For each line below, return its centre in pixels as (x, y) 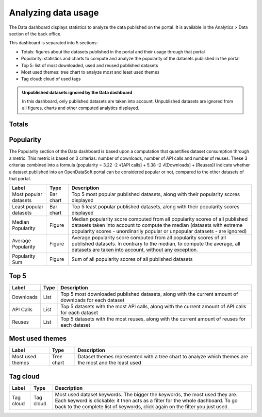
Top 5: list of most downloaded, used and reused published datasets (90, 65)
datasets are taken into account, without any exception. (135, 250)
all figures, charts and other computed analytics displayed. (81, 108)
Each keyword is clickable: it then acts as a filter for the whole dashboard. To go (146, 400)
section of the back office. (35, 33)
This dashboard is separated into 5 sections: (53, 43)
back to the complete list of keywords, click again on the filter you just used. (142, 406)
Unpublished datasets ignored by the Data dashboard (77, 92)
